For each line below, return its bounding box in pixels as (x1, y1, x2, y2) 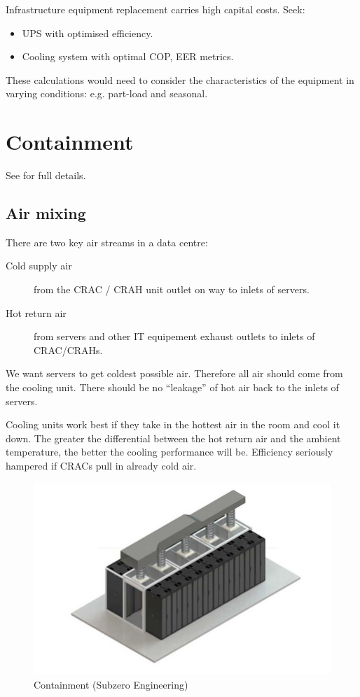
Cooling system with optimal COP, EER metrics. (22, 49, 234, 64)
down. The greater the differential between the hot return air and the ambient (6, 430, 341, 445)
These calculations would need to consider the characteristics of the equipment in (6, 72, 354, 87)
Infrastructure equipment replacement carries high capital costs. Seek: (6, 2, 305, 16)
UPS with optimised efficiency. (22, 25, 153, 40)
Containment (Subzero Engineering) (34, 677, 188, 691)
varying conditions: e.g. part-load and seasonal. (6, 86, 208, 101)
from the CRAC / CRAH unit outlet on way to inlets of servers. (34, 282, 310, 297)
